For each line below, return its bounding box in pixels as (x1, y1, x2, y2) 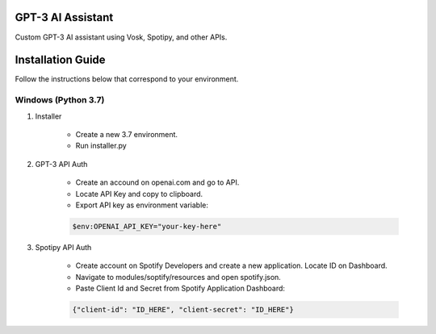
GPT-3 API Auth (35, 159, 88, 169)
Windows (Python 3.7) (15, 94, 105, 106)
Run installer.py (75, 141, 127, 151)
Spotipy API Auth (35, 242, 92, 252)
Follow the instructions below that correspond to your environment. (15, 74, 239, 84)
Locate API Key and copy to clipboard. (75, 189, 203, 198)
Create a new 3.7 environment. (75, 129, 178, 139)
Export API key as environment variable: (75, 200, 209, 210)
